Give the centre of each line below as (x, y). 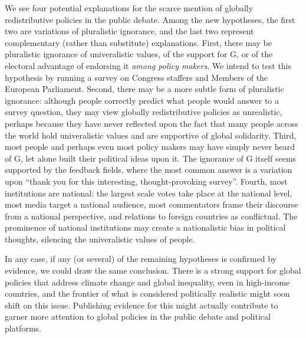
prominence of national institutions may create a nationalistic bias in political (145, 227)
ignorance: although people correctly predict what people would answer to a (142, 100)
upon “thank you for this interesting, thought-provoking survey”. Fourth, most (146, 181)
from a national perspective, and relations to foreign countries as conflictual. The (151, 216)
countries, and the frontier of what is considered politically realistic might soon (147, 293)
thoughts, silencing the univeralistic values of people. (100, 239)
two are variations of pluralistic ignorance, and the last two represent (129, 31)
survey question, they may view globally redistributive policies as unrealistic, (144, 112)
